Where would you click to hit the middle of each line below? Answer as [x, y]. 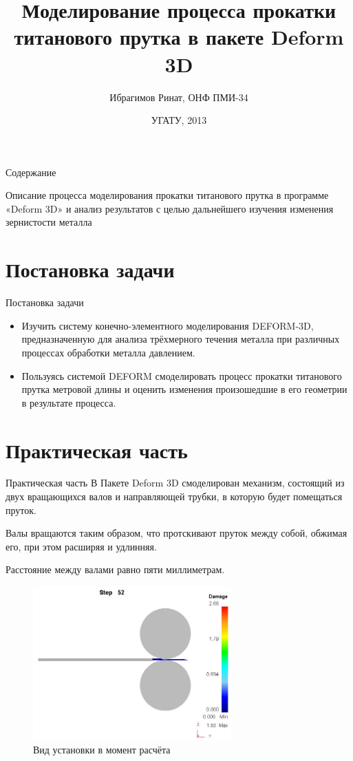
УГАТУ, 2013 [179, 120]
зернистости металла [49, 222]
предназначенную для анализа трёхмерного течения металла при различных [181, 339]
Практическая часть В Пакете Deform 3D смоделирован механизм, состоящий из [175, 483]
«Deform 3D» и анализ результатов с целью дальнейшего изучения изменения [170, 208]
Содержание [31, 172]
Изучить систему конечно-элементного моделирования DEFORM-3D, [168, 325]
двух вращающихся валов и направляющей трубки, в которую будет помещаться [174, 496]
